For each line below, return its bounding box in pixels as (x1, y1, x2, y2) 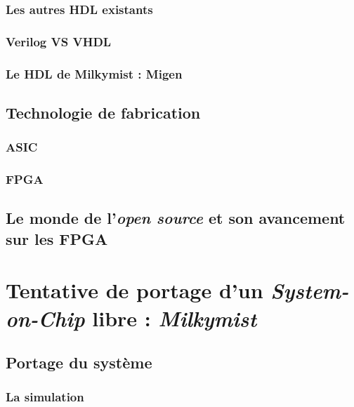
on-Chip (6, 303, 85, 333)
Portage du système (6, 352, 152, 373)
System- (270, 276, 349, 305)
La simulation (6, 388, 84, 406)
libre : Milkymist (92, 303, 257, 333)
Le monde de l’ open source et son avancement (6, 207, 346, 229)
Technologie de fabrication (6, 101, 201, 123)
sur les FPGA (6, 227, 108, 249)
